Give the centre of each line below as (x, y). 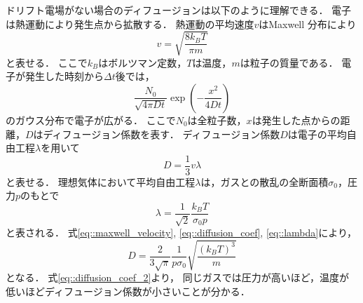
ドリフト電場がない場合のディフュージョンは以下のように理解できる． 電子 (179, 10)
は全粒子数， (217, 120)
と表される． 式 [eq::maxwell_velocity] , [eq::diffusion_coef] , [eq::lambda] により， (181, 233)
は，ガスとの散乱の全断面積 (265, 181)
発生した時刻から (64, 76)
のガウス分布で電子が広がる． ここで (91, 120)
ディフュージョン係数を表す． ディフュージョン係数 (162, 134)
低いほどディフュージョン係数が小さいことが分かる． (128, 291)
